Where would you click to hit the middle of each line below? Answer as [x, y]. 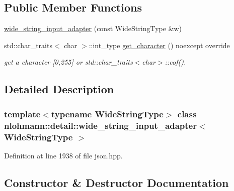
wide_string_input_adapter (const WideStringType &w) [93, 28]
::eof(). [175, 62]
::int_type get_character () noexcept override [159, 45]
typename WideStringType [107, 114]
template [22, 114]
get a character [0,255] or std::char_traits [68, 62]
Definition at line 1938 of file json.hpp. [63, 155]
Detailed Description [59, 89]
